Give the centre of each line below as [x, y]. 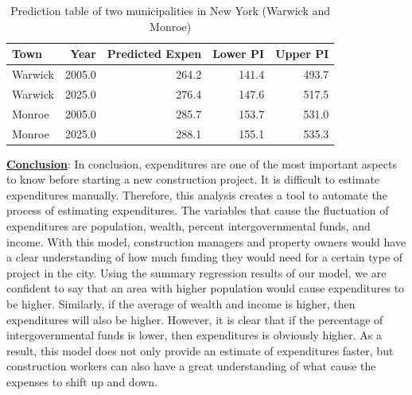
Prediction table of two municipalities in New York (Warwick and [171, 10]
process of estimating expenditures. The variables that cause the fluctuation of [198, 210]
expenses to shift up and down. [82, 381]
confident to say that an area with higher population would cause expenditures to [206, 288]
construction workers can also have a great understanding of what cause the [191, 366]
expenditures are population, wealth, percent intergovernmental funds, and [189, 226]
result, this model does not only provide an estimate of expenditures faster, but [200, 350]
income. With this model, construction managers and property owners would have [206, 241]
